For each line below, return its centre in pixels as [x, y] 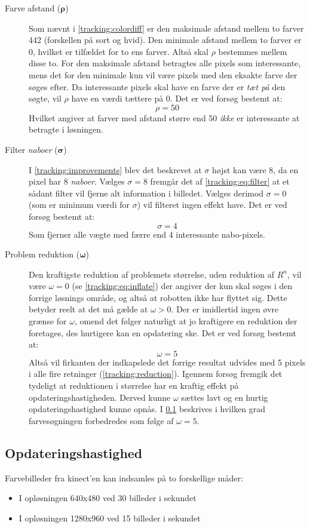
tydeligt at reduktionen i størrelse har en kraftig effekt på [134, 386]
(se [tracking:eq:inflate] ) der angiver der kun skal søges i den [182, 286]
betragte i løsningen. [66, 129]
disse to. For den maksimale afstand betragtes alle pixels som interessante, [165, 63]
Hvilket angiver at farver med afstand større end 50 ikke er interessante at [164, 117]
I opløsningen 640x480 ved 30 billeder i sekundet [108, 498]
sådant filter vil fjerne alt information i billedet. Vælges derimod [146, 193]
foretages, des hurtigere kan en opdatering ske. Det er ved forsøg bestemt [162, 332]
